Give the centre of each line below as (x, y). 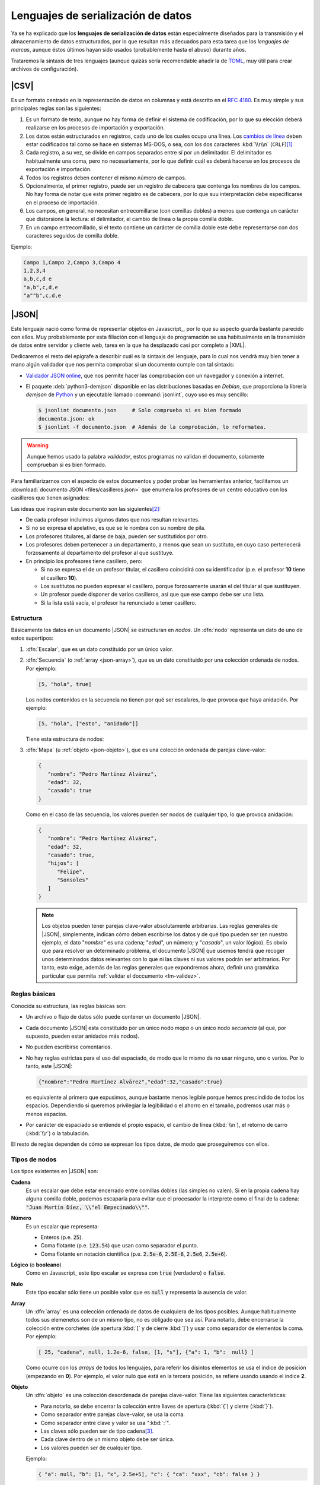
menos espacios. (47, 1114)
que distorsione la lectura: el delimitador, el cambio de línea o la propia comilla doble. (130, 219)
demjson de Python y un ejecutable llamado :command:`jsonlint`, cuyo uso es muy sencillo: (137, 394)
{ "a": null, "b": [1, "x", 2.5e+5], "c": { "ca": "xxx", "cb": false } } (149, 1474)
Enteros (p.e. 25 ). (62, 1237)
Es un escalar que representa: (62, 1226)
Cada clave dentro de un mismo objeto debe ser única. (108, 1439)
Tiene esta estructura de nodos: (65, 739)
